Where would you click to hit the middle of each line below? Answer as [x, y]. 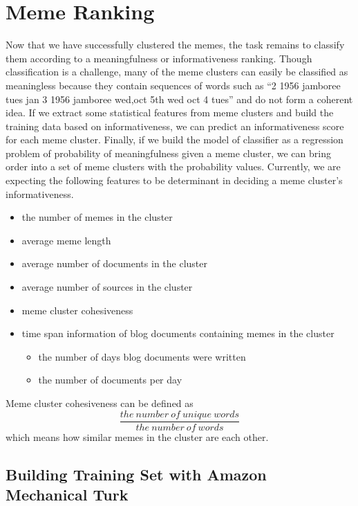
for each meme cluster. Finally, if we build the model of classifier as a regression [175, 139]
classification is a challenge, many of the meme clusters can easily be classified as [177, 72]
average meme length [66, 240]
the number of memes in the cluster [97, 217]
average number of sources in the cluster [107, 287]
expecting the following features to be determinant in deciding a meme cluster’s [174, 180]
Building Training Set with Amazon [136, 474]
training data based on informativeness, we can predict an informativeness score [175, 126]
